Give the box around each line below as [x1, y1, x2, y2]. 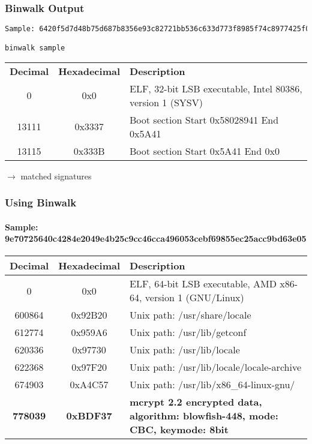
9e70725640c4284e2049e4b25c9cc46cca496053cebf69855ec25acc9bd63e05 [5, 232, 307, 245]
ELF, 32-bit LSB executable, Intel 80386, [130, 81, 302, 95]
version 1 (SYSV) [130, 95, 203, 109]
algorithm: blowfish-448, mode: [130, 409, 278, 423]
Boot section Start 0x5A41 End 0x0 [130, 143, 280, 158]
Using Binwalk [5, 195, 77, 210]
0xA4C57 [70, 377, 109, 392]
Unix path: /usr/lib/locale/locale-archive [130, 360, 302, 374]
